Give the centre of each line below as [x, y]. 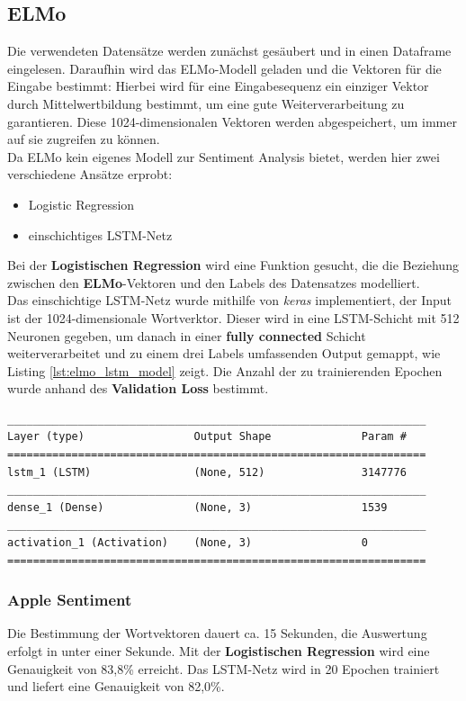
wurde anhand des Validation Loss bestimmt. [138, 388]
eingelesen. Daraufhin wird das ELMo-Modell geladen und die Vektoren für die [224, 68]
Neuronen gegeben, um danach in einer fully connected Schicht [187, 335]
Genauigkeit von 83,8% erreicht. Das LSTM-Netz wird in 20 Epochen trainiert [224, 668]
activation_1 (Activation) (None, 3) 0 [188, 543]
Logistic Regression [81, 204]
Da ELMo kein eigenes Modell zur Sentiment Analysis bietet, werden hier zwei [224, 156]
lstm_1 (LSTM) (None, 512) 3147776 [207, 472]
